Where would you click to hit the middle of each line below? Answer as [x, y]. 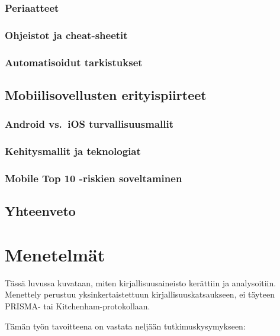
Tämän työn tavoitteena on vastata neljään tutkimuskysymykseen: [125, 326]
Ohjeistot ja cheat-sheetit [66, 35]
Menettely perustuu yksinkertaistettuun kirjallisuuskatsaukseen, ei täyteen [140, 294]
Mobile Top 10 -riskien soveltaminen [94, 178]
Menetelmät [55, 254]
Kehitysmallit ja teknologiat [73, 151]
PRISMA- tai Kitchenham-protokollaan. [78, 306]
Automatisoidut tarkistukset [74, 62]
